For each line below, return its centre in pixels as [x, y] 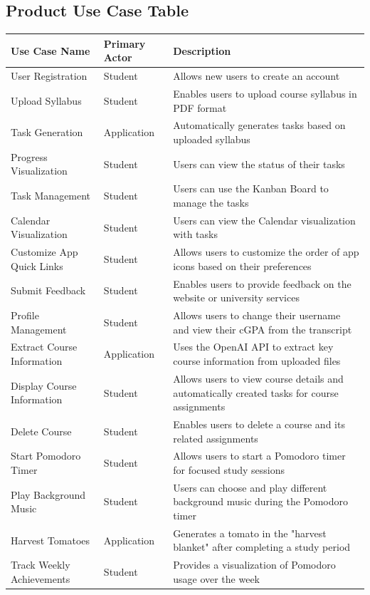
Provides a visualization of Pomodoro [254, 565]
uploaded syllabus [212, 139]
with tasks [195, 234]
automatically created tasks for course [256, 392]
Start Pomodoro [46, 456]
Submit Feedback [48, 290]
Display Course [44, 385]
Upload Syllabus [46, 100]
